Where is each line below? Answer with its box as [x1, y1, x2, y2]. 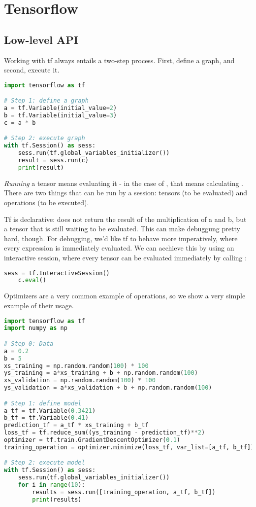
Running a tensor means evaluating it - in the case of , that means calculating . [4, 178, 243, 188]
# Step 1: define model [4, 399, 82, 407]
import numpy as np [4, 325, 67, 332]
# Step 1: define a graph [4, 97, 89, 105]
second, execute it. [4, 65, 60, 75]
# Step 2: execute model [4, 459, 85, 467]
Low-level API [4, 32, 78, 47]
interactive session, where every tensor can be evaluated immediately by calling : [4, 252, 247, 262]
